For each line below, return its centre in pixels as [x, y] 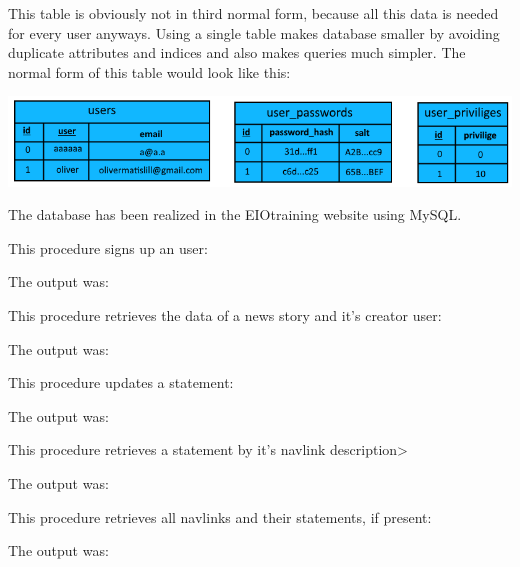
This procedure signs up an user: [108, 247]
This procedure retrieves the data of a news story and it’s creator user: [225, 315]
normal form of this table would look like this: [149, 71]
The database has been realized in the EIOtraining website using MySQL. [235, 214]
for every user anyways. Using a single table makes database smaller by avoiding [254, 32]
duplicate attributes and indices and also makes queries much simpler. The [237, 52]
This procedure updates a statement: [121, 382]
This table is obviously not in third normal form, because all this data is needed [253, 13]
